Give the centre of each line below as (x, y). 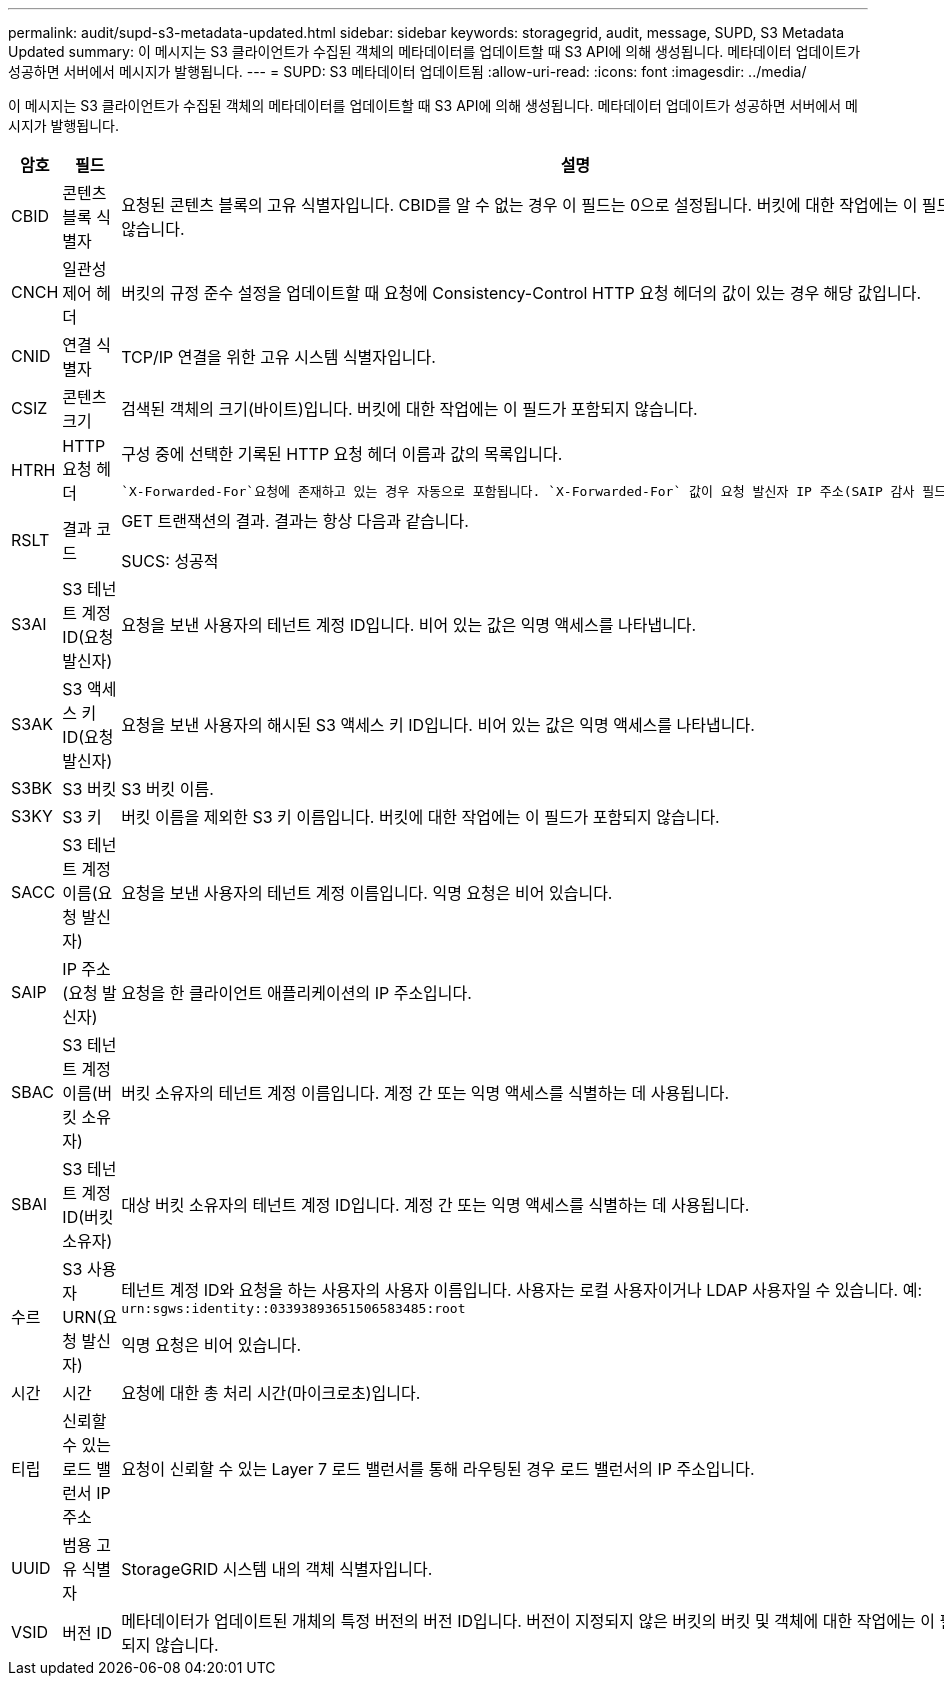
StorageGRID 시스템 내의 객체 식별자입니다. (277, 1569)
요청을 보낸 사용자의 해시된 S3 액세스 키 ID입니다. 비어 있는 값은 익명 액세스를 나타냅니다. (438, 725)
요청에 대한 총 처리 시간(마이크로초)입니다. (271, 1393)
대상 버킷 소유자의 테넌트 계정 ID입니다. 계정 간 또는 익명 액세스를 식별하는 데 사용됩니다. (435, 1205)
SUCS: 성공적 (170, 561)
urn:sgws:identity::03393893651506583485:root (293, 1308)
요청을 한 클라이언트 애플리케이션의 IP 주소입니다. (296, 993)
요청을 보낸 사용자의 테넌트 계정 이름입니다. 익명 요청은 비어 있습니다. (367, 893)
